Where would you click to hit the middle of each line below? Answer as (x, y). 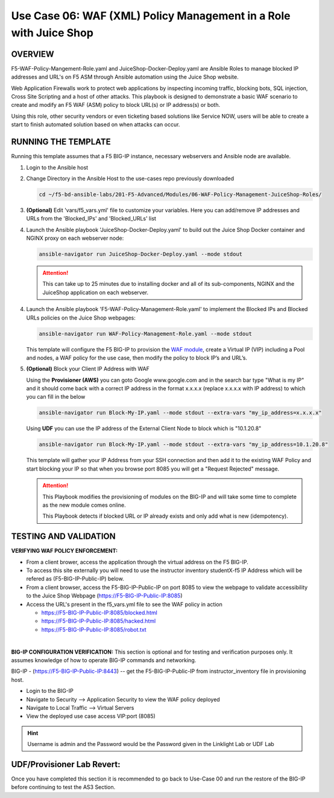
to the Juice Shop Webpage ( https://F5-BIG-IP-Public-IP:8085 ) (105, 596)
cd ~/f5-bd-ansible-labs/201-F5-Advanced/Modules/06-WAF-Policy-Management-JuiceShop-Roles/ (180, 194)
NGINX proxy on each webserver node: (75, 238)
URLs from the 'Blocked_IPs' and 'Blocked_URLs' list (91, 219)
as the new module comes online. (84, 505)
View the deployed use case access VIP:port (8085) (91, 716)
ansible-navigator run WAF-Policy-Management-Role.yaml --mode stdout (146, 333)
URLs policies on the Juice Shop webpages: (81, 318)
